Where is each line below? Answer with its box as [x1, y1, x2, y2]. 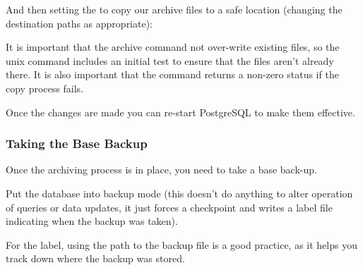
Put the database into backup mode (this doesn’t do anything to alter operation [6, 185, 353, 200]
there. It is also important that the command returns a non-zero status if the [6, 67, 339, 82]
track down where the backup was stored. [6, 251, 185, 266]
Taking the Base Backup [6, 135, 148, 152]
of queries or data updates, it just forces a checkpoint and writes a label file [6, 200, 333, 214]
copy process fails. [6, 80, 83, 95]
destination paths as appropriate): [6, 16, 153, 30]
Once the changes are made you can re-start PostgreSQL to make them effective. [6, 104, 355, 119]
